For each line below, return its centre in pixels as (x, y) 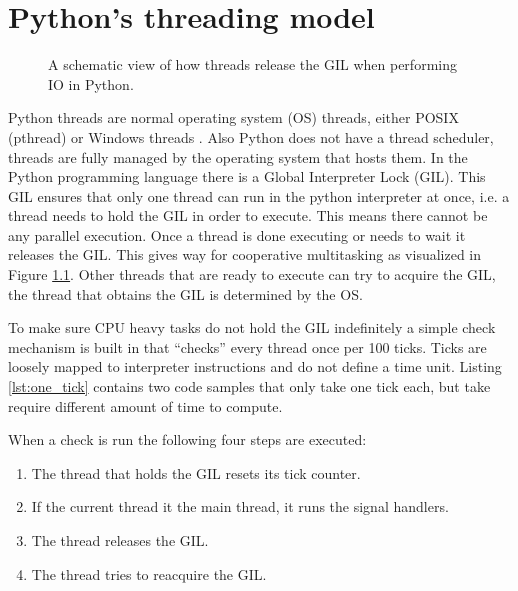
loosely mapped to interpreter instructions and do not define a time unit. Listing (255, 366)
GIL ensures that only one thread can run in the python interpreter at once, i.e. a (259, 195)
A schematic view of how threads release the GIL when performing (252, 64)
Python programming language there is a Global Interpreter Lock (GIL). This (247, 176)
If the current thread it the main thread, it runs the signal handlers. (240, 506)
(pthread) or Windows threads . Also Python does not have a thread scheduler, (251, 136)
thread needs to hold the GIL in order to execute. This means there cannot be (248, 215)
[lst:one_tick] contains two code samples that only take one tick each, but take (249, 386)
